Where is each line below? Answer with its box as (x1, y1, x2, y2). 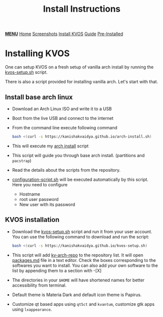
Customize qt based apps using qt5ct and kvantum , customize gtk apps (12, 301, 155, 307)
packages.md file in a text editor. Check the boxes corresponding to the (12, 257, 156, 263)
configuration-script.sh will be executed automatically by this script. (12, 177, 148, 182)
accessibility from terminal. (12, 282, 67, 288)
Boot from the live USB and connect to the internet (12, 115, 113, 121)
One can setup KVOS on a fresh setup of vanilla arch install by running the (5, 64, 154, 70)
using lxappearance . (12, 306, 52, 312)
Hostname (19, 191, 40, 197)
